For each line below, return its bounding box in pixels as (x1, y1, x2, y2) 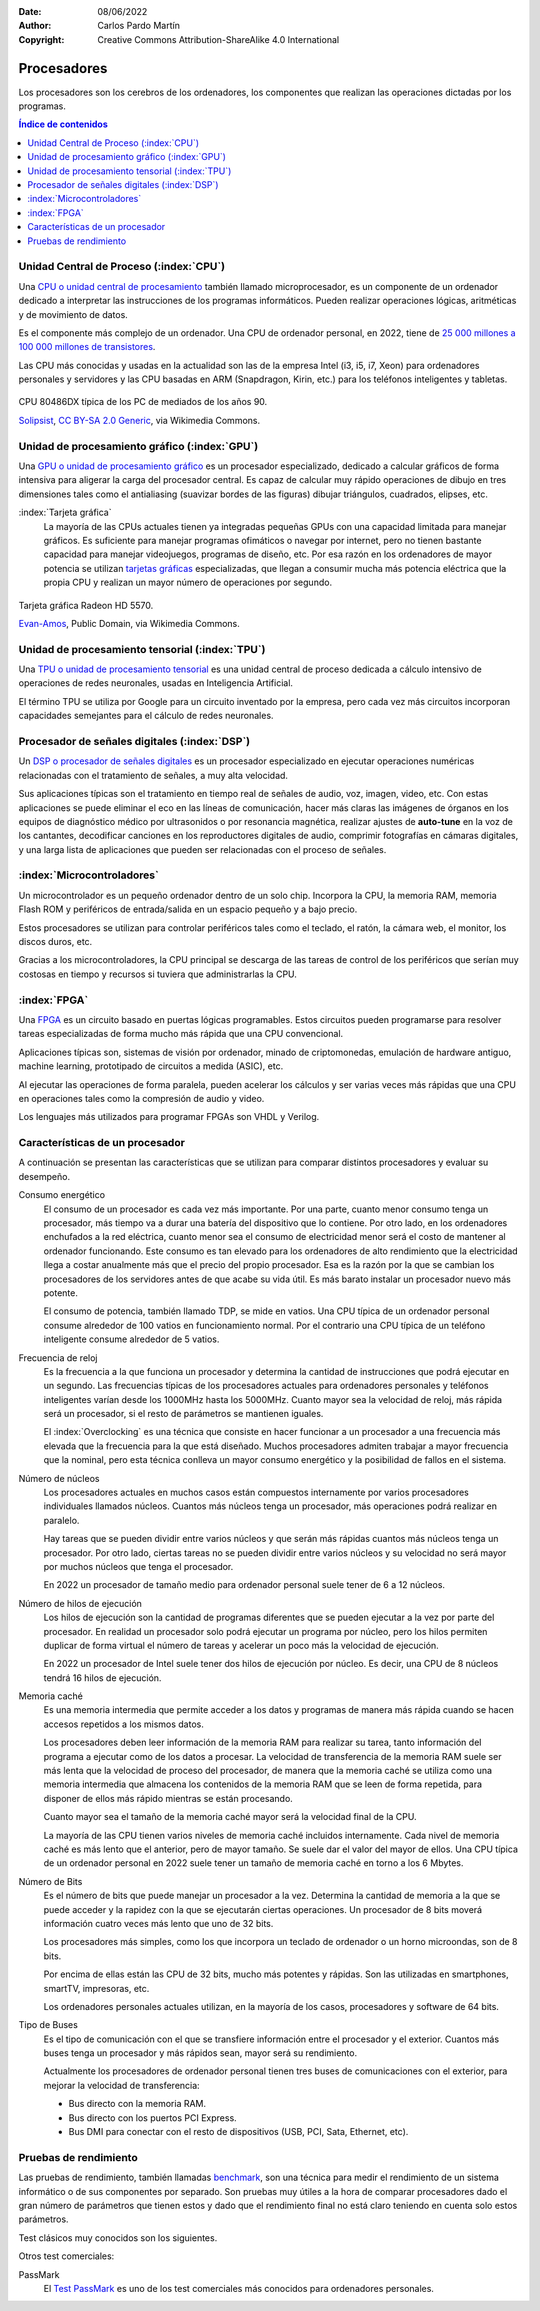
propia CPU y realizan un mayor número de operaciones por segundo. (43, 576, 333, 589)
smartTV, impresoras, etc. (43, 1982, 150, 1994)
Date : (18, 6, 42, 17)
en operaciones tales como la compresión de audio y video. (18, 1092, 265, 1104)
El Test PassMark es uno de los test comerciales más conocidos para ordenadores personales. (43, 2282, 435, 2294)
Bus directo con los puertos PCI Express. (68, 2111, 237, 2124)
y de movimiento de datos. (18, 308, 129, 320)
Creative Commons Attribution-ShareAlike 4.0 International (97, 33, 340, 45)
